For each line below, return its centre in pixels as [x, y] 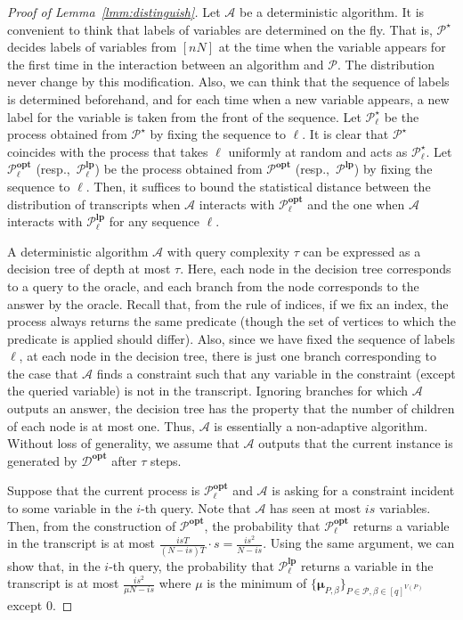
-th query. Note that [196, 508]
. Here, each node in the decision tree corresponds [316, 269]
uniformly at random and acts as [318, 151]
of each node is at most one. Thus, [101, 425]
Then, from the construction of [92, 525]
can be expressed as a [362, 251]
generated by [42, 460]
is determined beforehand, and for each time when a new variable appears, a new [228, 98]
